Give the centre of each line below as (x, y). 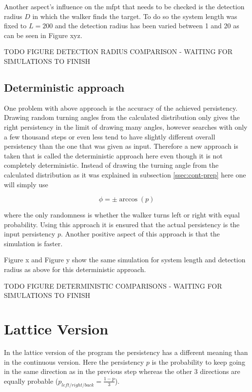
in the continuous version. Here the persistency (74, 362)
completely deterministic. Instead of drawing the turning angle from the (111, 165)
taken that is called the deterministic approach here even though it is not (113, 155)
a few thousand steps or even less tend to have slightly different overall (110, 136)
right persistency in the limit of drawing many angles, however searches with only (126, 127)
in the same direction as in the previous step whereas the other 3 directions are (122, 371)
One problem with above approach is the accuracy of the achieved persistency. (121, 108)
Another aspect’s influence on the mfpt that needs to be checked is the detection (124, 6)
